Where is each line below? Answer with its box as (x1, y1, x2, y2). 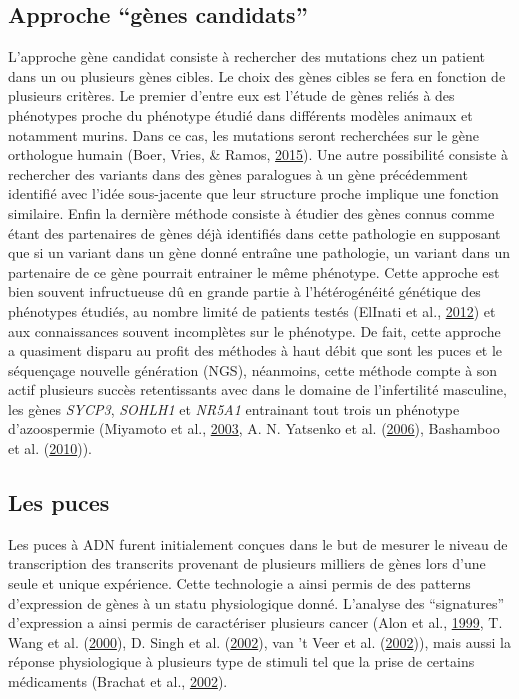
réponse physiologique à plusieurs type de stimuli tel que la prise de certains (8, 651, 475, 672)
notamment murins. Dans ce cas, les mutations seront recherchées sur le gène (8, 124, 480, 145)
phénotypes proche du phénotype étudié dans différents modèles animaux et (8, 104, 473, 125)
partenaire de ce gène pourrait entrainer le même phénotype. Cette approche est (8, 261, 500, 282)
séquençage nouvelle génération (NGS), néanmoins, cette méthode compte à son (8, 359, 498, 380)
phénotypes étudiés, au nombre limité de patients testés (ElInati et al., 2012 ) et (8, 300, 496, 321)
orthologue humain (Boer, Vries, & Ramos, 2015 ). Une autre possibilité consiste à (8, 144, 508, 165)
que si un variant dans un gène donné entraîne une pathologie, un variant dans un (8, 242, 511, 263)
